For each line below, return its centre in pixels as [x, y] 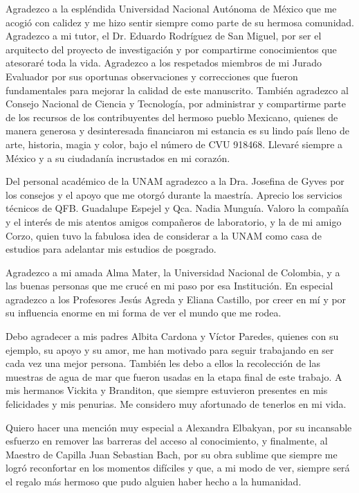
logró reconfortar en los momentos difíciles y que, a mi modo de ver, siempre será [178, 468]
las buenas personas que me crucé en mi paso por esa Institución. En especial [169, 286]
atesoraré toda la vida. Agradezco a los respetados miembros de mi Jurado [164, 63]
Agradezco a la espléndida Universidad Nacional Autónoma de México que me [171, 8]
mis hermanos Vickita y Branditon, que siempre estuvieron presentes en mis [167, 390]
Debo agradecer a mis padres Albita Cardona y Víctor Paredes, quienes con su [172, 336]
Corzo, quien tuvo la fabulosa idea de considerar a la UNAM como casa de [164, 235]
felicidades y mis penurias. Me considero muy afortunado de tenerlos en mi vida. [176, 404]
